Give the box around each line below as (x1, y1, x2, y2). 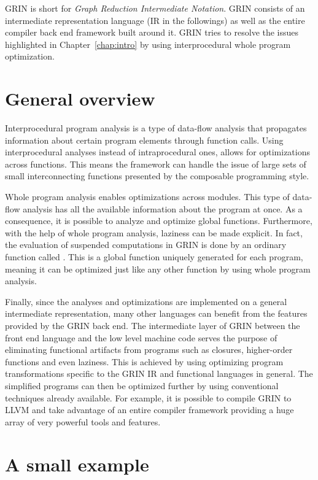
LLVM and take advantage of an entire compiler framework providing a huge (5, 403, 294, 416)
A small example (5, 451, 149, 476)
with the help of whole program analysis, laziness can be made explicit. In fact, (5, 226, 303, 239)
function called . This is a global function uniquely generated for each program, (5, 250, 303, 263)
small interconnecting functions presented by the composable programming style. (5, 169, 309, 182)
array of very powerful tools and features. (5, 415, 161, 428)
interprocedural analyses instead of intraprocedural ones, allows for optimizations (5, 145, 310, 158)
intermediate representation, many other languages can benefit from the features (5, 307, 308, 320)
